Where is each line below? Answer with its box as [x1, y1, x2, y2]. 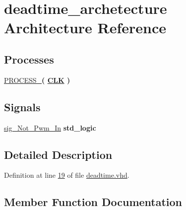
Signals [4, 99, 41, 114]
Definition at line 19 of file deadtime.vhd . [4, 170, 129, 180]
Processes [4, 51, 54, 67]
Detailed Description [4, 146, 113, 162]
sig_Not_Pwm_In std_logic [4, 122, 96, 133]
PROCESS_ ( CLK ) [4, 74, 70, 85]
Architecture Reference [4, 17, 167, 38]
